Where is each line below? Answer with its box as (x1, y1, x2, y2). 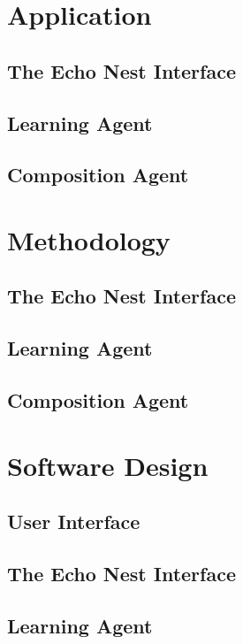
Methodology (7, 221, 171, 257)
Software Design (7, 447, 209, 483)
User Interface (7, 508, 140, 535)
